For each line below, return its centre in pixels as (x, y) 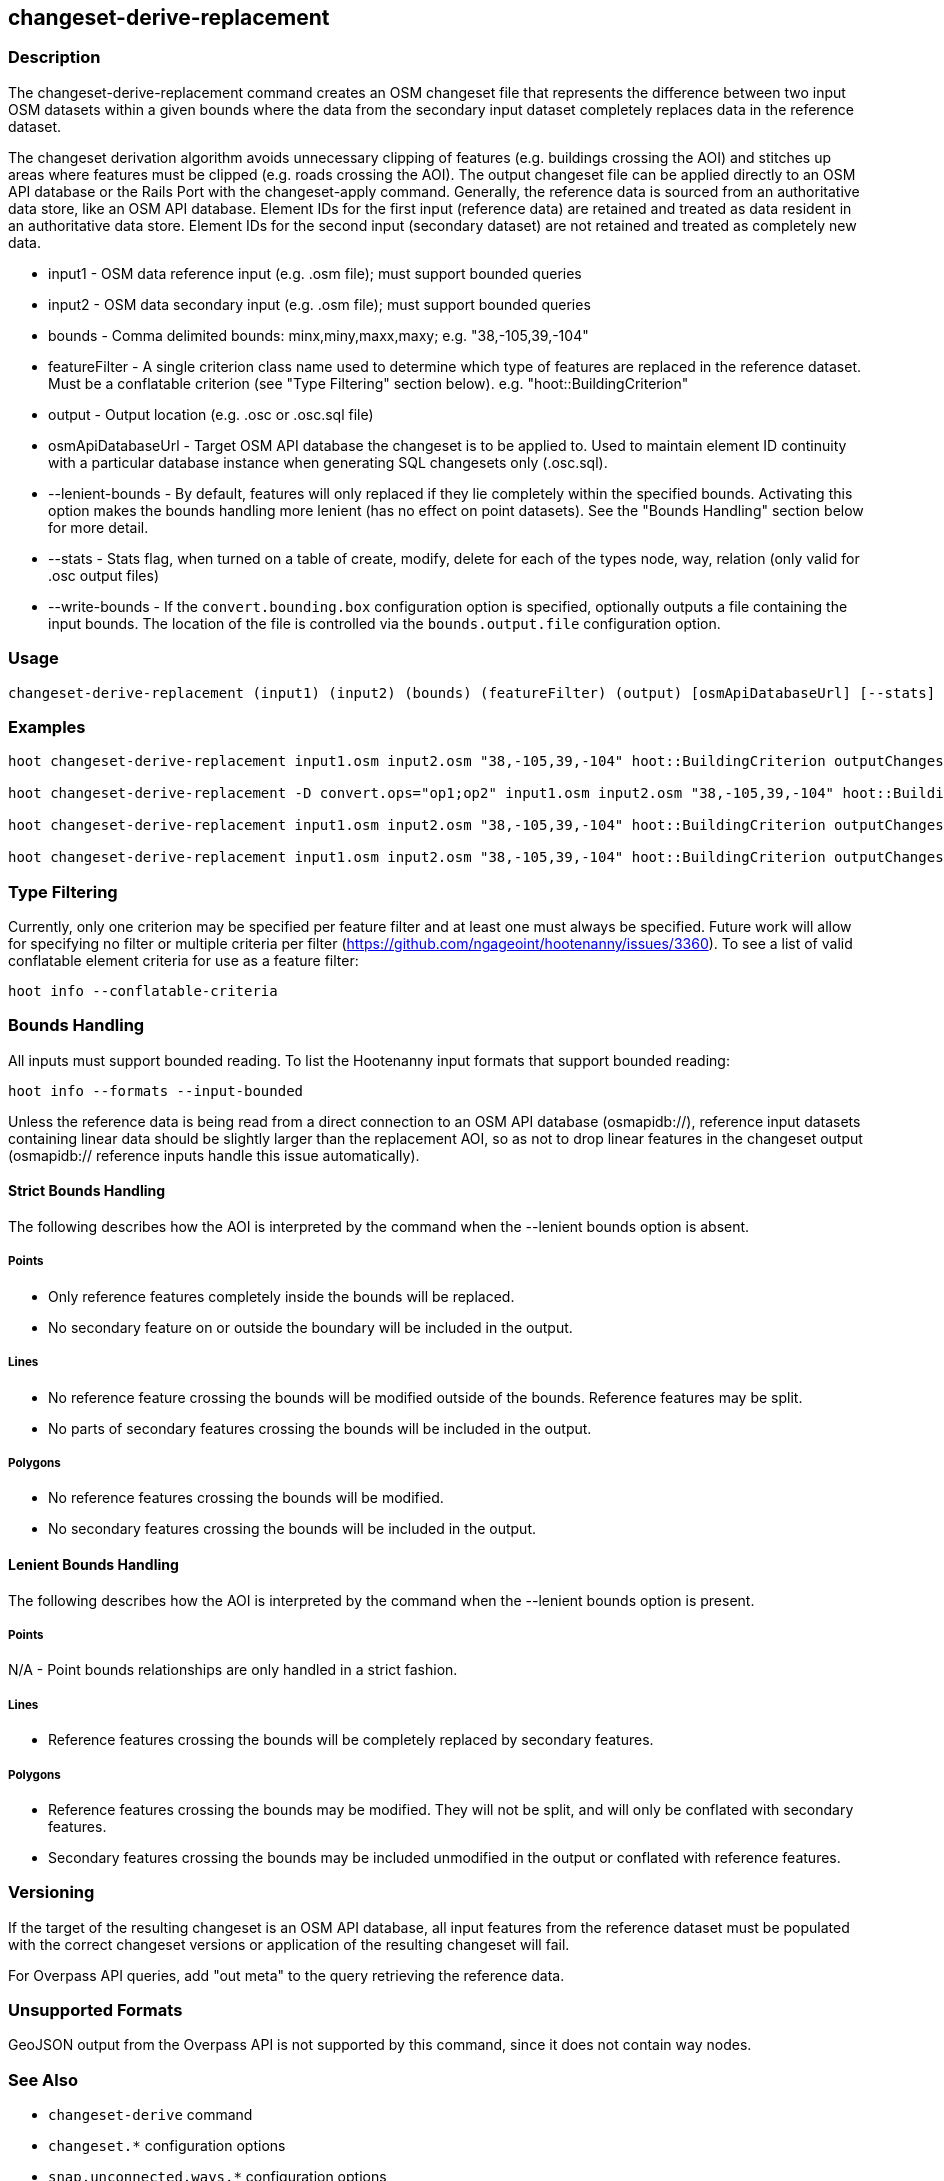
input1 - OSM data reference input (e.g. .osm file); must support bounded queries (315, 273)
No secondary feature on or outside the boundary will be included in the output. (310, 1327)
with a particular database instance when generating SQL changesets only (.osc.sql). (328, 462)
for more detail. (98, 527)
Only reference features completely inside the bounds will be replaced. (281, 1296)
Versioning (51, 1892)
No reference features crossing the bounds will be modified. (246, 1498)
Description (54, 57)
